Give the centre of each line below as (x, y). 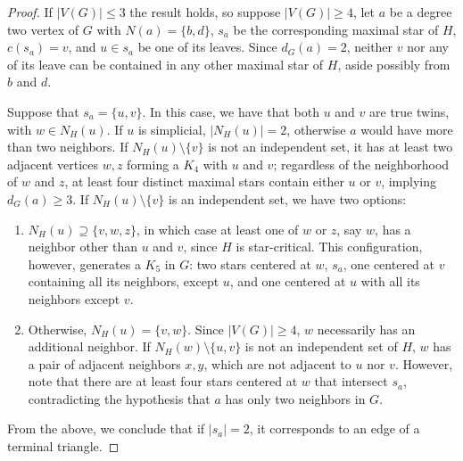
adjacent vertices (53, 164)
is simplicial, (172, 129)
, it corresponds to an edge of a (335, 428)
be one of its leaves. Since (207, 47)
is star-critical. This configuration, (329, 247)
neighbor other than (83, 247)
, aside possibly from (394, 64)
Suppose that (43, 111)
